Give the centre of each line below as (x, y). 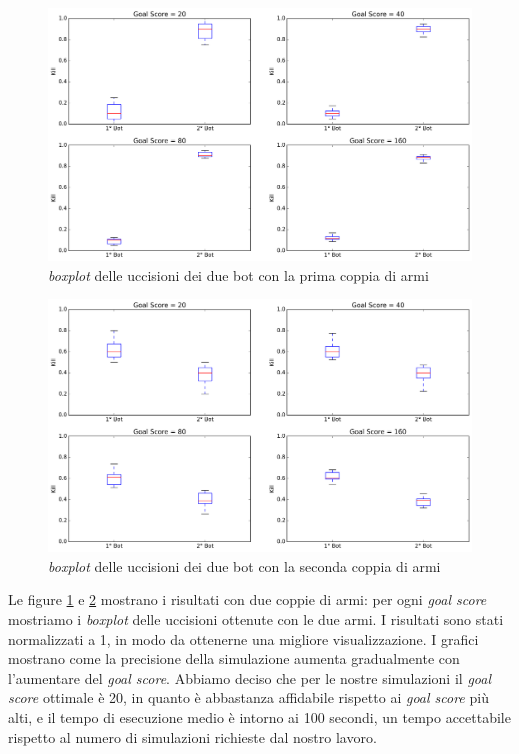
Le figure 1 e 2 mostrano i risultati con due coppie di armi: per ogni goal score (247, 599)
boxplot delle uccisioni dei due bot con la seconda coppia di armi (244, 565)
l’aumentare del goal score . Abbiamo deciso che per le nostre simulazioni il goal (249, 677)
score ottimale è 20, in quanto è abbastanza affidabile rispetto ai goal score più (248, 697)
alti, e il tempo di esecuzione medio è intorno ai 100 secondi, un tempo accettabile (259, 716)
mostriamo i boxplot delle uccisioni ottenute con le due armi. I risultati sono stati (256, 618)
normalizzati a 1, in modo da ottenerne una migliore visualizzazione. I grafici (243, 638)
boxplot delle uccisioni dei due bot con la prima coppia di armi (238, 274)
